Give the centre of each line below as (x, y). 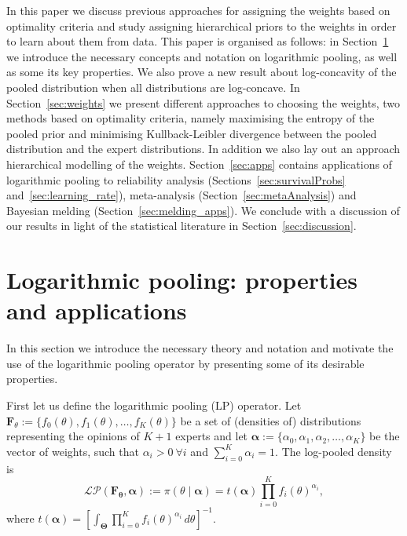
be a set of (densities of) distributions (271, 420)
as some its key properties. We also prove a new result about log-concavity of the (202, 72)
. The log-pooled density (334, 451)
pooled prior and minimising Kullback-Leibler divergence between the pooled (192, 133)
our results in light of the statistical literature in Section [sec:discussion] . (181, 226)
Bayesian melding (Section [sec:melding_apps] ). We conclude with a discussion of (203, 210)
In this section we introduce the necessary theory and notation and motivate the (200, 348)
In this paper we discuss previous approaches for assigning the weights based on (198, 10)
